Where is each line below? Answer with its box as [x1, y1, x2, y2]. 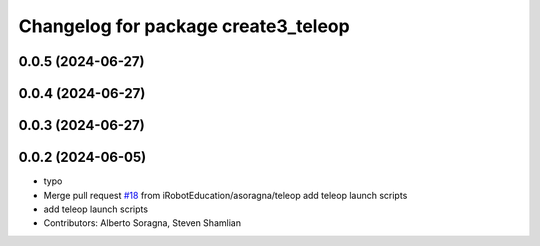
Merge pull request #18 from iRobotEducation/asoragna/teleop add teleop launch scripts [43, 189, 408, 201]
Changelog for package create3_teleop [18, 15, 350, 37]
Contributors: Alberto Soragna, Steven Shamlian [43, 217, 242, 229]
